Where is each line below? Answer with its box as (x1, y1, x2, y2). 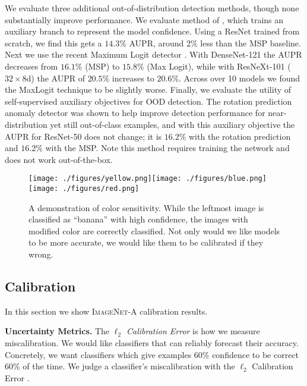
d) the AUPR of (26, 71, 85, 84)
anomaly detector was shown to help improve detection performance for (5, 106, 265, 119)
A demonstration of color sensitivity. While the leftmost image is (29, 201, 264, 214)
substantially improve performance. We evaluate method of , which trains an (5, 13, 284, 26)
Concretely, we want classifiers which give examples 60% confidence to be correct (5, 348, 299, 360)
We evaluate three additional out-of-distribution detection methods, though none (5, 2, 299, 14)
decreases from (5, 59, 58, 72)
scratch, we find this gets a (5, 36, 102, 49)
